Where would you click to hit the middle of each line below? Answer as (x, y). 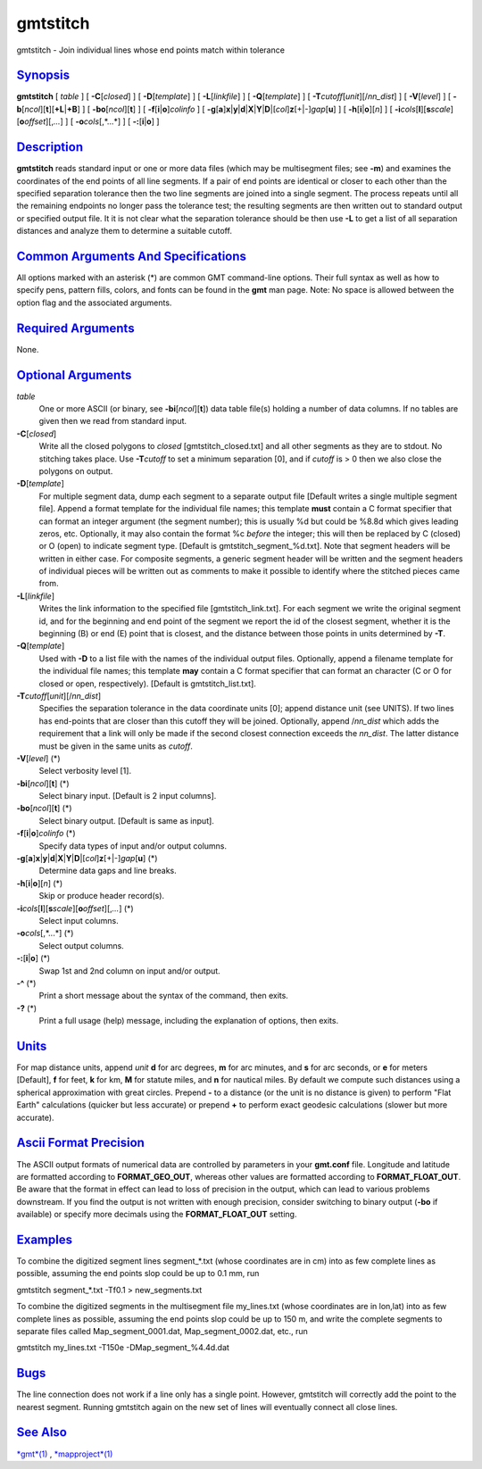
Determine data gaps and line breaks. (108, 871)
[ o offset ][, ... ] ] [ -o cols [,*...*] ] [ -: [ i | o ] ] (88, 121)
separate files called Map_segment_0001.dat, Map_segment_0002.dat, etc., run (162, 1331)
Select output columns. (81, 945)
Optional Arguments (74, 375)
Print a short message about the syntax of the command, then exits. (164, 996)
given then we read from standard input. (113, 421)
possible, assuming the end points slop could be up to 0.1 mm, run (138, 1274)
